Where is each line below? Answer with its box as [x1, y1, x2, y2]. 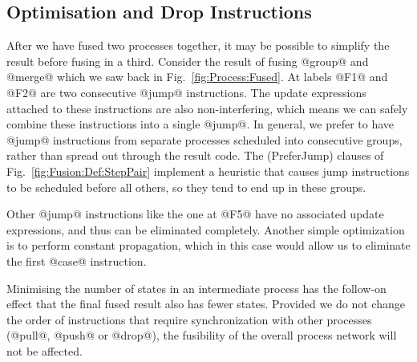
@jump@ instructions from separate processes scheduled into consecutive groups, [6, 131, 403, 148]
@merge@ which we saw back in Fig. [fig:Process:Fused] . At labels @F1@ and [6, 68, 388, 85]
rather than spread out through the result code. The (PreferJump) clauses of [6, 147, 384, 164]
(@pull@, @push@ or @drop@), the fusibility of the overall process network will [6, 327, 397, 344]
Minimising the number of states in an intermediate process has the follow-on [6, 279, 387, 296]
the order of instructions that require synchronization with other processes [6, 311, 372, 327]
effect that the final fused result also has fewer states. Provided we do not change [6, 295, 405, 312]
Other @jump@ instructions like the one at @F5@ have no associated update [6, 205, 384, 222]
